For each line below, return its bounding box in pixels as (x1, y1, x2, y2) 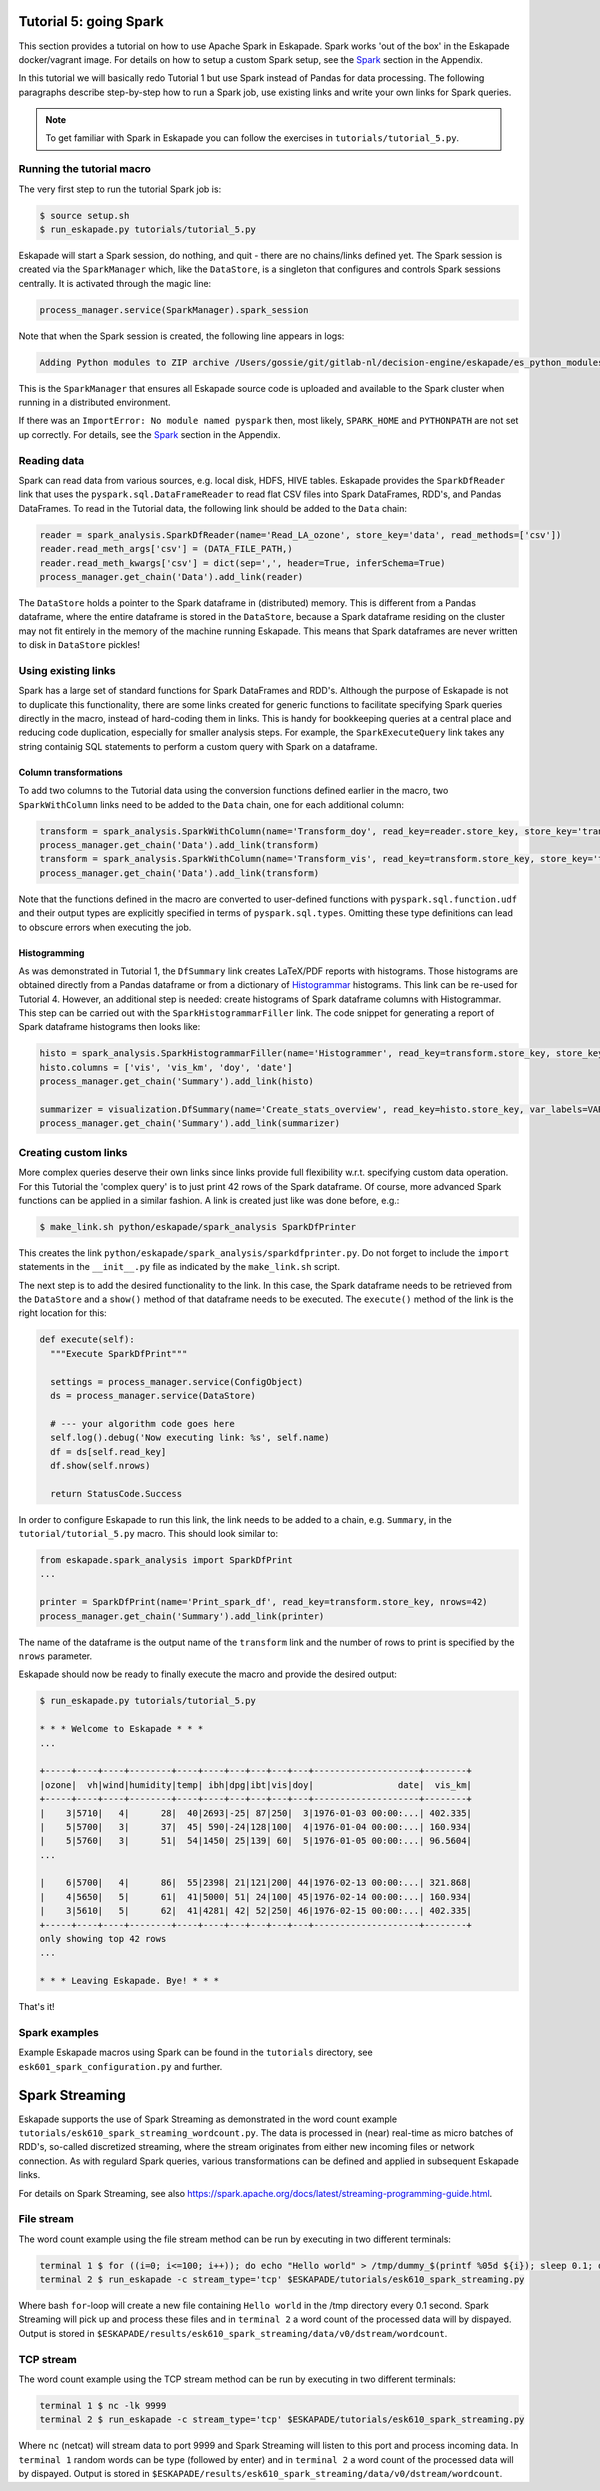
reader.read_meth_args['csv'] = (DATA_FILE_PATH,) (39, 543, 294, 555)
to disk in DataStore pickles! (18, 639, 140, 651)
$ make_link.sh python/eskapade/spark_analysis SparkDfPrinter (39, 1221, 357, 1232)
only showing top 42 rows (39, 1933, 167, 1945)
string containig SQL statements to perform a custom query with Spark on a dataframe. (18, 740, 378, 752)
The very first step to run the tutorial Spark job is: (18, 183, 222, 195)
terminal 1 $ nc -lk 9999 (39, 2400, 167, 2411)
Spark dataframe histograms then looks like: (18, 1021, 201, 1033)
